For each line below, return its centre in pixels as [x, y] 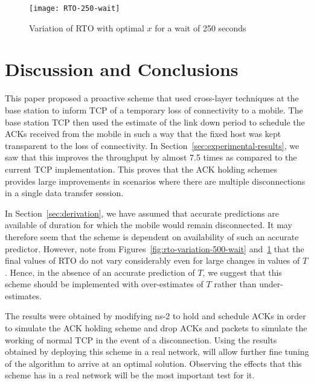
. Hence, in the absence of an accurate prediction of [100, 272]
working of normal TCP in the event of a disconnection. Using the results [141, 339]
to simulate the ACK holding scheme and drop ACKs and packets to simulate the [156, 328]
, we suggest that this [242, 272]
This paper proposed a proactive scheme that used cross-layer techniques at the [152, 98]
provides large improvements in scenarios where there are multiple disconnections [155, 181]
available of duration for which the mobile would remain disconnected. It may [149, 225]
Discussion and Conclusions [122, 69]
